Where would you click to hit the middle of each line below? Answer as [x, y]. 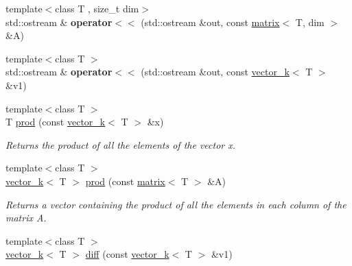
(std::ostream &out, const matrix [210, 22]
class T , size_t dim [97, 8]
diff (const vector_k [127, 254]
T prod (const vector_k [56, 122]
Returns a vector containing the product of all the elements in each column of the [176, 204]
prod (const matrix [125, 181]
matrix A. [26, 218]
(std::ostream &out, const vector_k [215, 72]
